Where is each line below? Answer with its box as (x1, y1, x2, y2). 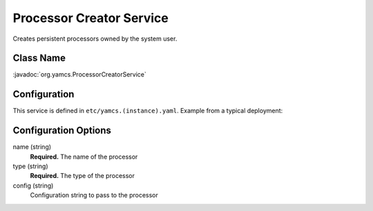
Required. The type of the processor (30, 172, 135, 180)
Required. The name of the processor (30, 152, 138, 161)
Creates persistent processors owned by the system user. (12, 34, 178, 43)
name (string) (12, 143, 52, 151)
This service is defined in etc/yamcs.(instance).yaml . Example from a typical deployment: (12, 107, 283, 115)
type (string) (12, 162, 48, 170)
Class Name (12, 52, 66, 64)
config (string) (12, 181, 54, 190)
